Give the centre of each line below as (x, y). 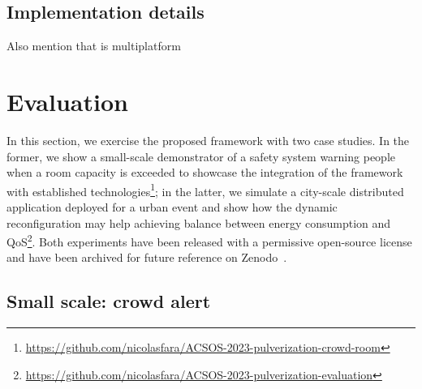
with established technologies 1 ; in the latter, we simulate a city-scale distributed (205, 190)
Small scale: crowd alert (109, 301)
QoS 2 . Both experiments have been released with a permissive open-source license (209, 240)
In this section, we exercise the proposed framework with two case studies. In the (208, 140)
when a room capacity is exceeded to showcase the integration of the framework (205, 172)
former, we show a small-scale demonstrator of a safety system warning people (201, 156)
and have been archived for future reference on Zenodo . (147, 257)
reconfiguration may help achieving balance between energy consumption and (199, 222)
